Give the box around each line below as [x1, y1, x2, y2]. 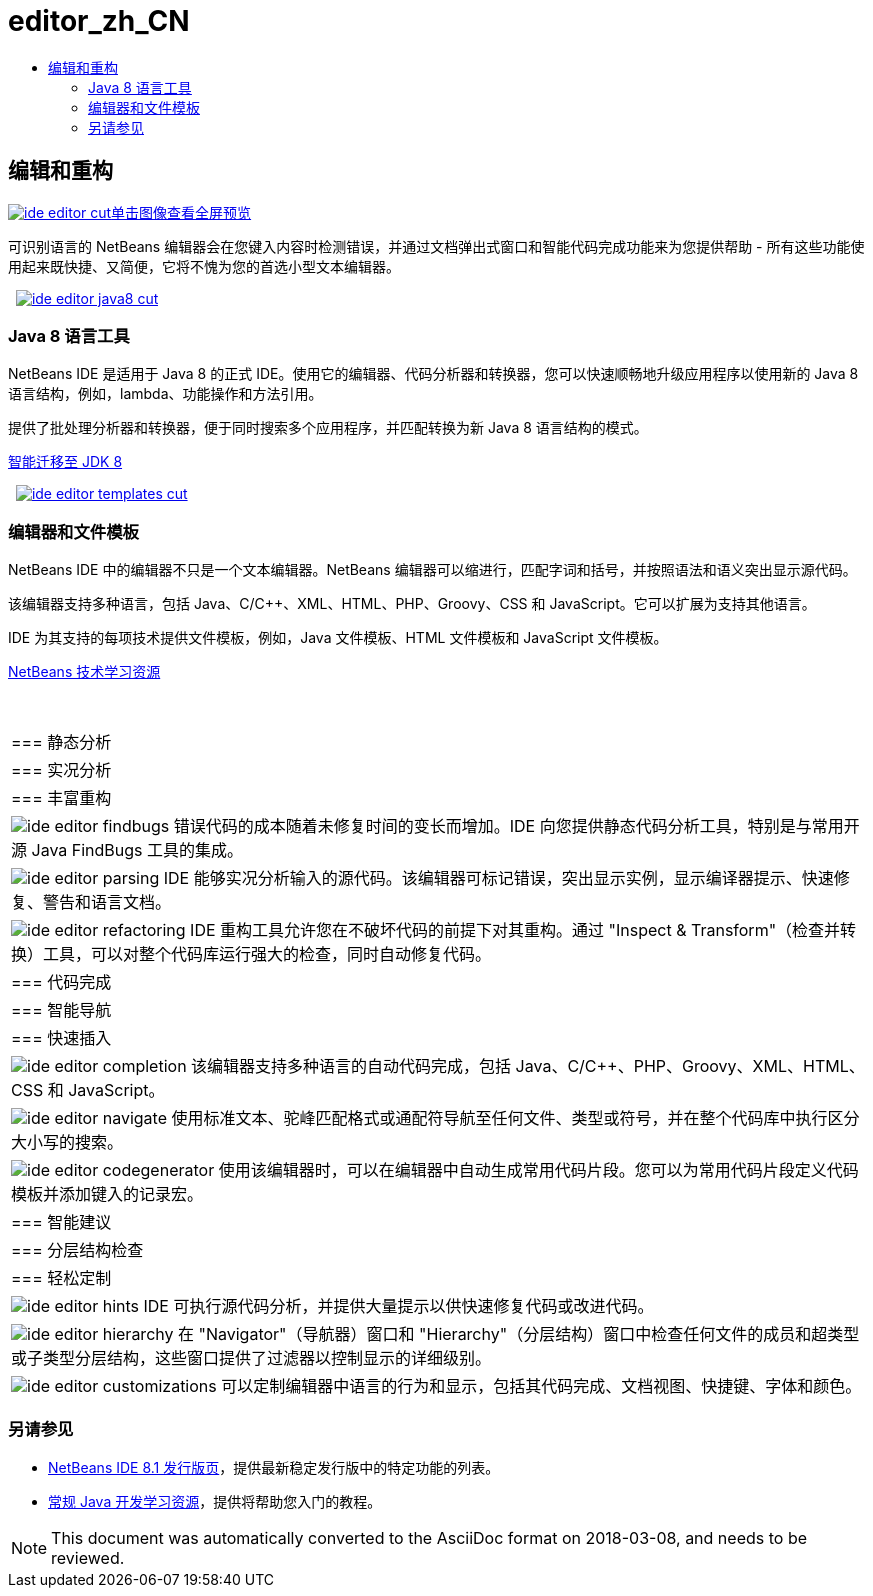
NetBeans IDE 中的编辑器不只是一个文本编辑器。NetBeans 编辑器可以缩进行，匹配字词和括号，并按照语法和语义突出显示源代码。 [8, 561, 857, 579]
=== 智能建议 [11, 1212, 112, 1233]
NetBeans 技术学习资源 [8, 663, 161, 681]
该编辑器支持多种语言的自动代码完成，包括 [191, 1056, 512, 1077]
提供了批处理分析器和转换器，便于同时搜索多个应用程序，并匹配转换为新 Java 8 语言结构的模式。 [8, 419, 648, 437]
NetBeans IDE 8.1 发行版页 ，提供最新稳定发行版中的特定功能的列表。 [48, 1458, 500, 1476]
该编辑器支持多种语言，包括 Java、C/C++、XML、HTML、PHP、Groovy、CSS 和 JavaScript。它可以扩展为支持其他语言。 [8, 595, 816, 613]
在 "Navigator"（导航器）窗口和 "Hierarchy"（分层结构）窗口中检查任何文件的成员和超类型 [177, 1324, 860, 1345]
